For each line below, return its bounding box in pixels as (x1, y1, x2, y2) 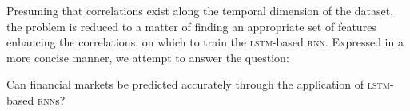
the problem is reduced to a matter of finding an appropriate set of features (6, 18, 376, 34)
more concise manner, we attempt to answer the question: (6, 49, 289, 65)
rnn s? (37, 91, 66, 108)
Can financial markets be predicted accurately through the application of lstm (6, 76, 390, 93)
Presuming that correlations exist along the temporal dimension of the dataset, (6, 2, 394, 18)
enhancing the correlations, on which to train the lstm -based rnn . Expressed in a (6, 34, 404, 50)
